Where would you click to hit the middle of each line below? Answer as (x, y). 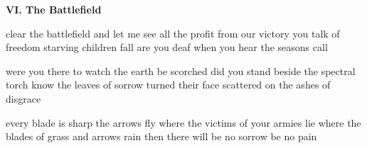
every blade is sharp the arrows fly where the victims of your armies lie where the (183, 122)
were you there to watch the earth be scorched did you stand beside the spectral (181, 70)
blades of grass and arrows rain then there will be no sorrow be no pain (161, 136)
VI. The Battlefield (54, 9)
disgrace (23, 98)
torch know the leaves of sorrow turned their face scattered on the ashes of (168, 85)
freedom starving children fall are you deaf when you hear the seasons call (167, 47)
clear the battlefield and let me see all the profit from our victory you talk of (173, 33)
